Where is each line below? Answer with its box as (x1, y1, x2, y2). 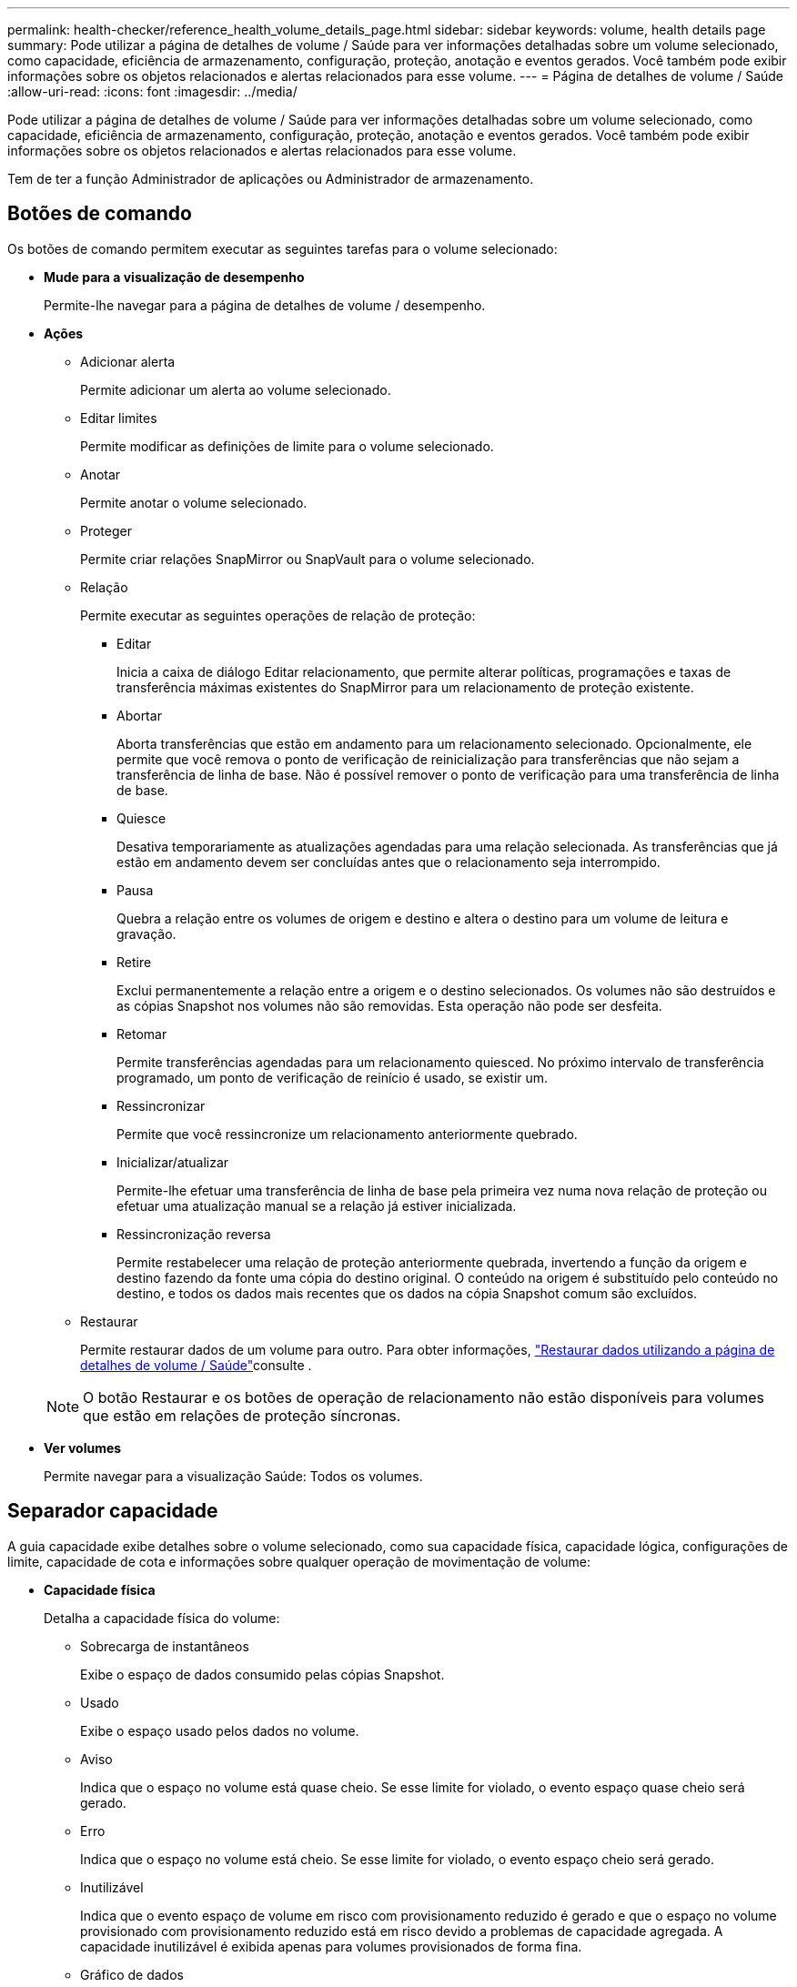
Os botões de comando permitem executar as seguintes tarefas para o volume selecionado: (7, 240, 558, 257)
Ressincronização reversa (116, 1225, 271, 1242)
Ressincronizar (116, 1097, 206, 1114)
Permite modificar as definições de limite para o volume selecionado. (80, 438, 494, 454)
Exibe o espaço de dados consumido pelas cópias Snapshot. (80, 1666, 445, 1682)
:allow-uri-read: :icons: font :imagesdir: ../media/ (7, 84, 298, 99)
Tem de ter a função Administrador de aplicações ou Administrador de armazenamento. (7, 171, 534, 187)
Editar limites (80, 409, 157, 426)
